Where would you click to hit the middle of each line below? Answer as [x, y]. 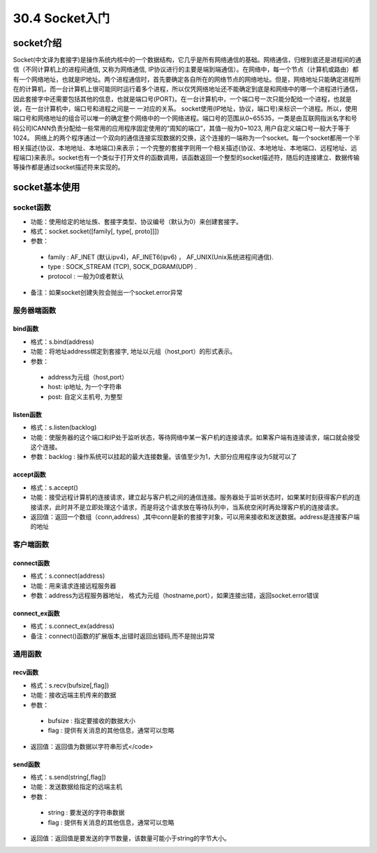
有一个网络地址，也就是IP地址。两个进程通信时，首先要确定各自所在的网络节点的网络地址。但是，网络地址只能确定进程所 [187, 79]
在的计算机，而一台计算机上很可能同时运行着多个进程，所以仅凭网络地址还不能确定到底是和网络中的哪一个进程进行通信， [187, 89]
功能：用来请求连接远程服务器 [73, 585]
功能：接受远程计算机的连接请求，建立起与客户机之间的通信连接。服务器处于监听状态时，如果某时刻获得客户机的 [192, 497]
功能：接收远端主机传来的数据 [73, 695]
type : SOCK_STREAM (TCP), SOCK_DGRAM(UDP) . [122, 267]
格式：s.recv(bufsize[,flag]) [70, 685]
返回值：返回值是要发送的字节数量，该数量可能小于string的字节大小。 [130, 838]
